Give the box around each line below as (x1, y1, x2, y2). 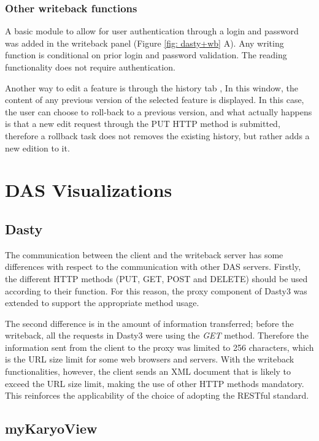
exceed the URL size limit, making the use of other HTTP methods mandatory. (5, 377, 304, 389)
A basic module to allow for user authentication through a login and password (5, 25, 299, 37)
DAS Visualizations (5, 177, 172, 202)
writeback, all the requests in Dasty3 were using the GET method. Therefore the (5, 329, 309, 342)
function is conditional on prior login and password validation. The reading (5, 48, 287, 61)
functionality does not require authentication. (5, 61, 175, 73)
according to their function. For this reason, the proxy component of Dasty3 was (5, 284, 307, 297)
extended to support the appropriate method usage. (5, 296, 199, 309)
